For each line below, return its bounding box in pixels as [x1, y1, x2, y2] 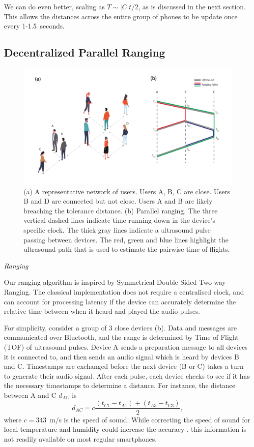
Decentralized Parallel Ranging [4, 45, 165, 60]
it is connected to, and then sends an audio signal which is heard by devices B [4, 351, 239, 361]
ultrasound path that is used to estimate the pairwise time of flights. [24, 244, 230, 254]
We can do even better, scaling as [4, 1, 105, 11]
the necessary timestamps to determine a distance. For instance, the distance [4, 380, 235, 390]
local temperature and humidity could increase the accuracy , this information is [4, 424, 247, 434]
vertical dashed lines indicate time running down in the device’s [24, 215, 215, 225]
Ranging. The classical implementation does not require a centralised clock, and [4, 286, 244, 297]
